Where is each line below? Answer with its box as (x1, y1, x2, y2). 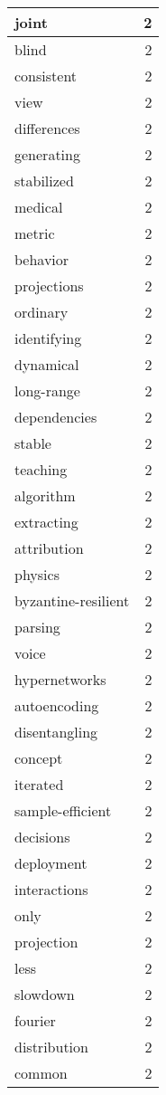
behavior (14, 249, 69, 270)
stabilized (14, 170, 74, 191)
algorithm (14, 485, 76, 506)
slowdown (14, 984, 75, 1005)
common (14, 1062, 68, 1083)
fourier (14, 1010, 56, 1031)
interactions (14, 879, 88, 900)
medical (14, 196, 63, 217)
